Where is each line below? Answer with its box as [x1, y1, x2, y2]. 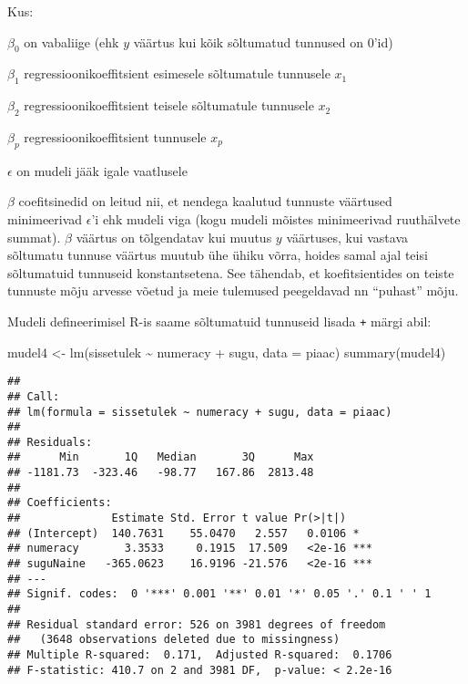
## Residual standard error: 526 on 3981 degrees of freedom [7, 617, 386, 631]
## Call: [7, 389, 60, 403]
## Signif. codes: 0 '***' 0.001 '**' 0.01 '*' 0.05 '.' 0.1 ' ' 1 [7, 587, 432, 601]
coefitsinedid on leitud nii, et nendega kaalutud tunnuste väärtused [18, 192, 392, 211]
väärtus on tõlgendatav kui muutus [76, 227, 272, 246]
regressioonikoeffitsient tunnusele [24, 127, 207, 146]
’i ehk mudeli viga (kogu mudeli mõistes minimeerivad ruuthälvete [91, 209, 461, 228]
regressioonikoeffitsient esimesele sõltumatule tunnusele [24, 64, 331, 83]
